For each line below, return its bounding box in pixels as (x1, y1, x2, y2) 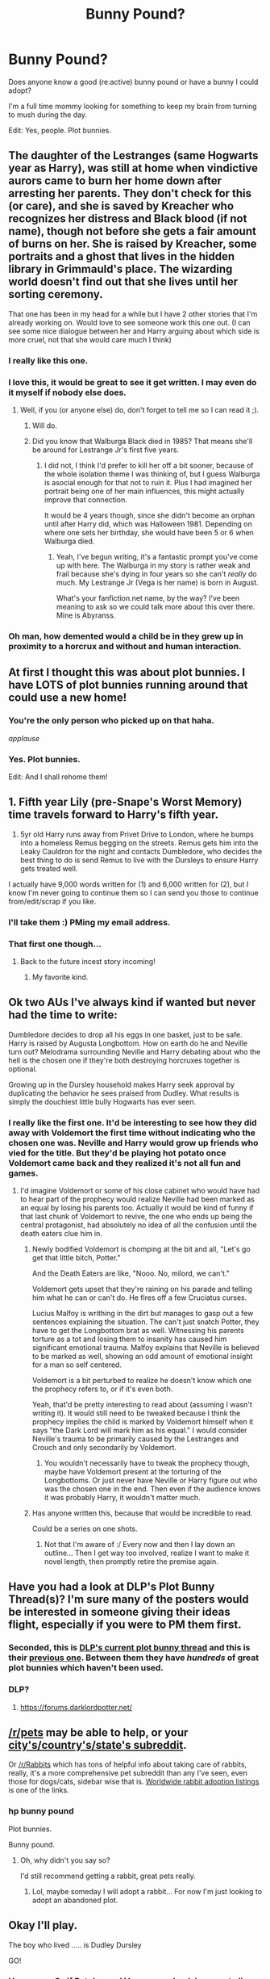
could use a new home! (8, 691, 127, 705)
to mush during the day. (8, 110, 87, 119)
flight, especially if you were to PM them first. (8, 1618, 242, 1632)
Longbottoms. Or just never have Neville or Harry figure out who (44, 1475, 258, 1486)
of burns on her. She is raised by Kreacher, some (8, 237, 257, 251)
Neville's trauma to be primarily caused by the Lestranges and (31, 1434, 239, 1444)
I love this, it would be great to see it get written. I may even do (8, 376, 257, 388)
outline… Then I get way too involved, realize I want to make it (44, 1548, 250, 1558)
